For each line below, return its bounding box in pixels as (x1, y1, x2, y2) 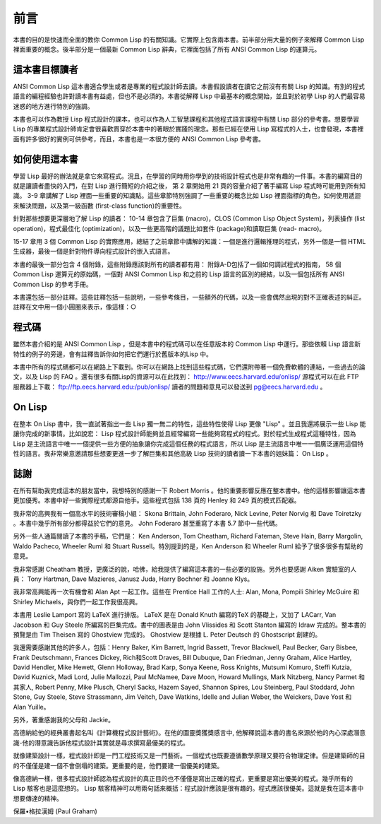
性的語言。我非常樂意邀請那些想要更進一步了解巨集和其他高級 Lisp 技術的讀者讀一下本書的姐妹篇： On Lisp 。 (13, 449, 333, 457)
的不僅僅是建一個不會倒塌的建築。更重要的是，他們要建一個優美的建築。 (13, 761, 224, 770)
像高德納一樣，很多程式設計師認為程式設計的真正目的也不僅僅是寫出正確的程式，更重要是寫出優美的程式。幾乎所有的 (13, 775, 353, 782)
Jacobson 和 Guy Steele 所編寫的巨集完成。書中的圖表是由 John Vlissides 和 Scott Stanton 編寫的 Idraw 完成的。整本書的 (13, 620, 367, 629)
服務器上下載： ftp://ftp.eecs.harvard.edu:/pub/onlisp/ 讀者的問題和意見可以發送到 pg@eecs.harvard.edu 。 (13, 382, 327, 391)
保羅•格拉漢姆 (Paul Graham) (13, 807, 98, 816)
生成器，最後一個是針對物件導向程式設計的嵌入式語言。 (13, 247, 174, 256)
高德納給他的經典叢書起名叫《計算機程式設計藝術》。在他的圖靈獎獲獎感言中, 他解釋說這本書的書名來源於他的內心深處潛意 (13, 729, 366, 737)
